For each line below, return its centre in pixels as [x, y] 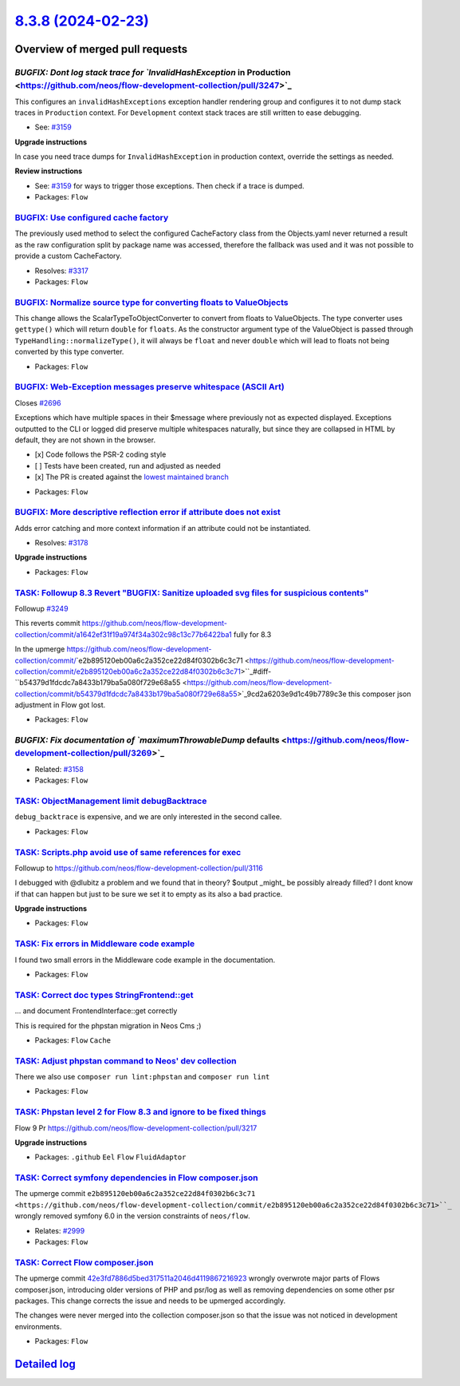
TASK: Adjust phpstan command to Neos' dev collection [126, 1060]
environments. [38, 1326]
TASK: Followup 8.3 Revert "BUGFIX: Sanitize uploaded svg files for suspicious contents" [192, 592]
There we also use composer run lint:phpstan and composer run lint [142, 1077]
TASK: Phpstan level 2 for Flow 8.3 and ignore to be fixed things [140, 1112]
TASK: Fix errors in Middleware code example [105, 944]
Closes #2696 [38, 402]
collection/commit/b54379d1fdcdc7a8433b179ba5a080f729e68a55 [126, 694]
